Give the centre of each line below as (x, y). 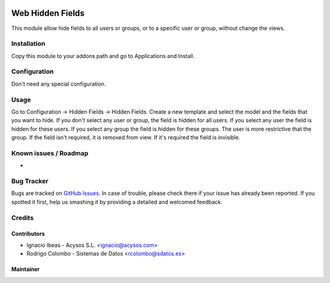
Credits (22, 218)
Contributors (28, 234)
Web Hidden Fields (48, 13)
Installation (28, 44)
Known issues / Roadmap (50, 153)
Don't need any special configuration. (59, 84)
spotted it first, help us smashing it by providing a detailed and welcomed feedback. (117, 202)
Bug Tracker (30, 182)
